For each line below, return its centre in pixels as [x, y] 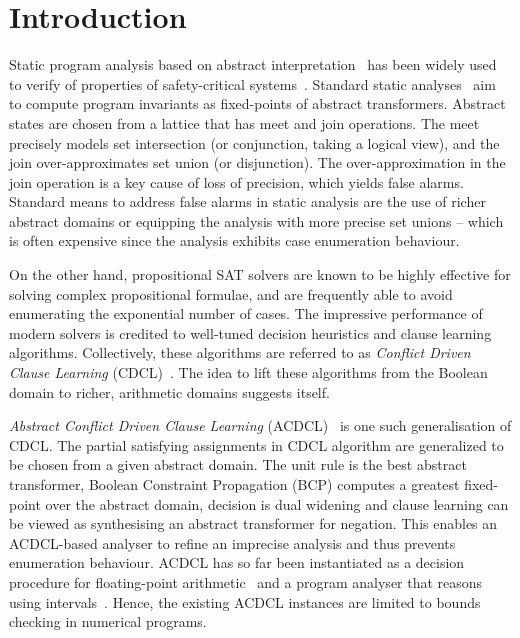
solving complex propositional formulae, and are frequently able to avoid [231, 293]
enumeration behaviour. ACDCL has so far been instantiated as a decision [237, 562]
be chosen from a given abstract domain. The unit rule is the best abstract [238, 464]
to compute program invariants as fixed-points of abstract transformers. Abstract [257, 103]
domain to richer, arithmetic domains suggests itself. [169, 391]
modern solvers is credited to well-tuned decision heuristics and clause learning [250, 332]
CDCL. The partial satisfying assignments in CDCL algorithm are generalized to [256, 444]
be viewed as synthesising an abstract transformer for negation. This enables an [253, 523]
